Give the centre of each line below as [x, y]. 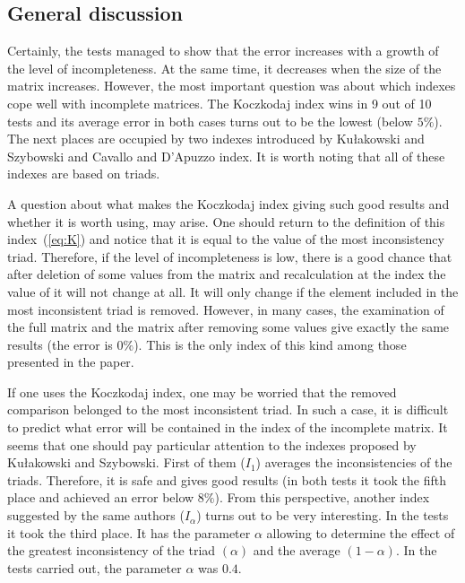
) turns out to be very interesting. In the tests [323, 515]
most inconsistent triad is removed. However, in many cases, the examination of [226, 309]
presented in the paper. [71, 362]
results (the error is [60, 344]
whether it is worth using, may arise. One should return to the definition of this [226, 221]
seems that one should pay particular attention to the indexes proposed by [212, 444]
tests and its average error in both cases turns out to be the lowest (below [210, 121]
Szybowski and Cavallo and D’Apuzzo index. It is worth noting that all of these [226, 156]
